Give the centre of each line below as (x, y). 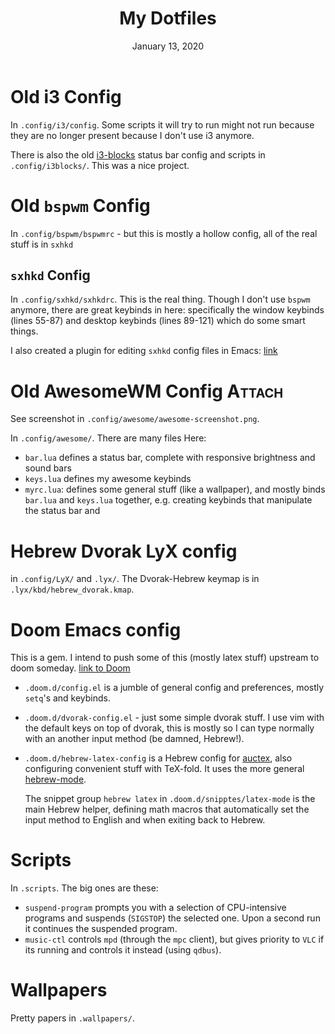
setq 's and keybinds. (68, 698)
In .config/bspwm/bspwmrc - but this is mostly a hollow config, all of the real (164, 233)
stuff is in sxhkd (42, 244)
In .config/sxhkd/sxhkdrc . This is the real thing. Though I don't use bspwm (160, 299)
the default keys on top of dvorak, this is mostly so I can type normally (169, 728)
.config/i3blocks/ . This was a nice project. (100, 165)
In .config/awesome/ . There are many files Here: (108, 438)
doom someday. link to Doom (70, 668)
